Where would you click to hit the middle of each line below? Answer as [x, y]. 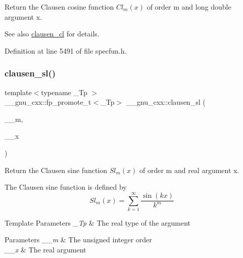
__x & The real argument [45, 250]
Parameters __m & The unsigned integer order [78, 240]
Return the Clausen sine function [56, 170]
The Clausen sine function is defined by [66, 187]
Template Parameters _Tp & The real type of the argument [98, 222]
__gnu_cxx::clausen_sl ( [166, 102]
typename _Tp [64, 92]
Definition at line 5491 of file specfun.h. [66, 50]
